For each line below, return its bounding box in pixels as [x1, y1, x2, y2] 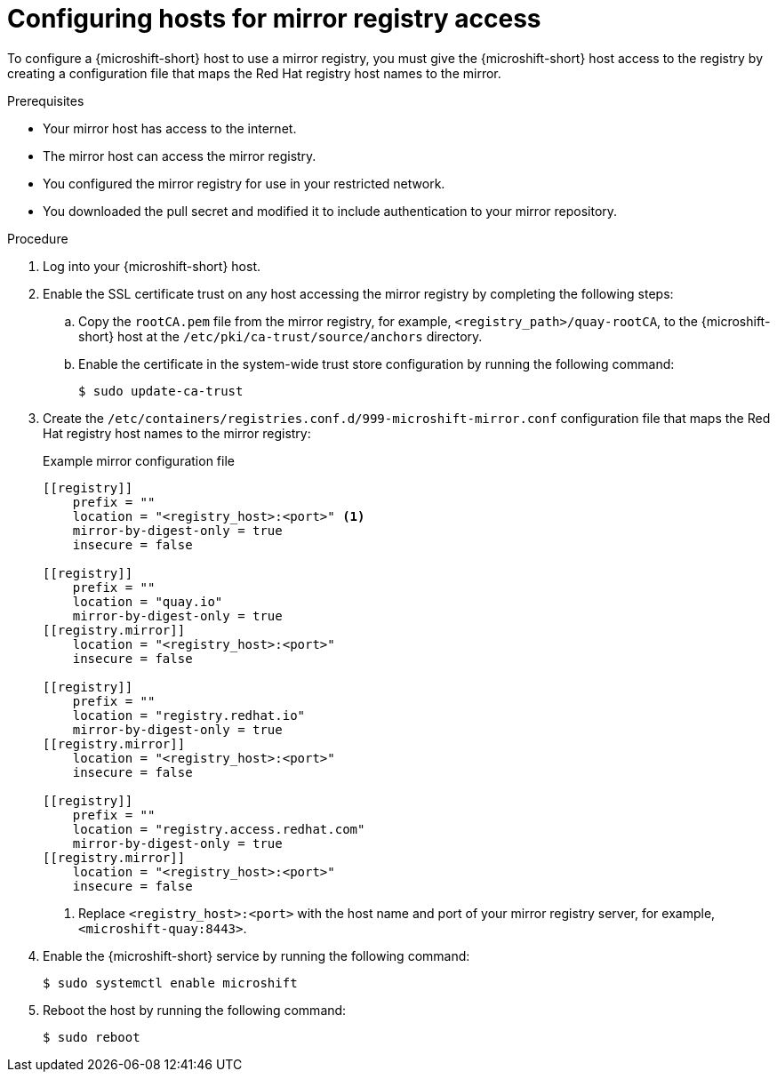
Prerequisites [7, 92, 84, 108]
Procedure [7, 230, 68, 246]
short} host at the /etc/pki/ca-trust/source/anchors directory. [78, 328, 483, 344]
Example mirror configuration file [43, 452, 235, 468]
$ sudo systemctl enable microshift [43, 975, 298, 990]
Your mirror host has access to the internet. [43, 120, 297, 136]
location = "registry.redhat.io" [72, 707, 306, 723]
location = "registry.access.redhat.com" [72, 821, 365, 836]
